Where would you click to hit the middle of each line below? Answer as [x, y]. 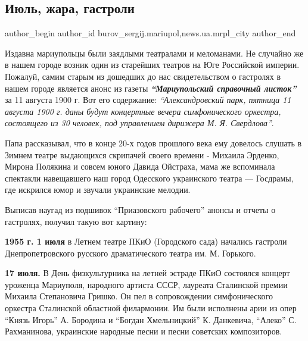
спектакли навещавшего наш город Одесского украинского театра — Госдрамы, [149, 178]
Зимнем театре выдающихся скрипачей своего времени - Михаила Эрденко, [142, 154]
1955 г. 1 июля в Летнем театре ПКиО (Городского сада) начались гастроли [146, 241]
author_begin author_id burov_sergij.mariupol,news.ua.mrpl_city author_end [150, 33]
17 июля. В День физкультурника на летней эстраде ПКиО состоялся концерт [147, 273]
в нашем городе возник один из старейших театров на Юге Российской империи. [152, 65]
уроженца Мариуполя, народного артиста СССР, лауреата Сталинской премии [146, 284]
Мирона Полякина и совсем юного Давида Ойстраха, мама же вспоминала [140, 166]
